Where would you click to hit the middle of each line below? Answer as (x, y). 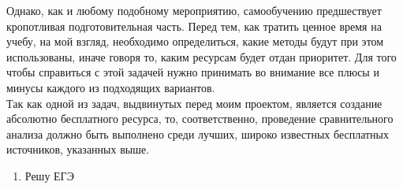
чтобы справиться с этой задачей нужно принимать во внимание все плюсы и (193, 72)
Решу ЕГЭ (49, 175)
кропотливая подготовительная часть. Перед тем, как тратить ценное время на (194, 26)
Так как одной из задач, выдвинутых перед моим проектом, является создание (194, 103)
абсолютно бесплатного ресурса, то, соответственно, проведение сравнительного (200, 119)
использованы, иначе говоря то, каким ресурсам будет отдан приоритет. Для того (201, 56)
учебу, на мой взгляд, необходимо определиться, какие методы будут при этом (195, 41)
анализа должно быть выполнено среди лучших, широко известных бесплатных (198, 133)
